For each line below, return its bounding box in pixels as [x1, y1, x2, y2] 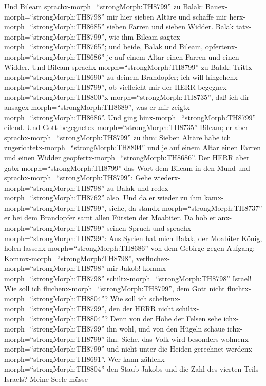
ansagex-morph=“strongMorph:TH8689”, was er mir [4, 101, 169, 112]
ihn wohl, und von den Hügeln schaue [107, 323, 225, 334]
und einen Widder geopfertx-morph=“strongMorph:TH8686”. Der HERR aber [4, 152, 250, 162]
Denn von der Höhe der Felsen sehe [110, 313, 221, 324]
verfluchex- [136, 252, 170, 263]
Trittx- [233, 61, 255, 72]
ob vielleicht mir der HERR [109, 81, 196, 92]
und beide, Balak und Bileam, [109, 41, 203, 52]
